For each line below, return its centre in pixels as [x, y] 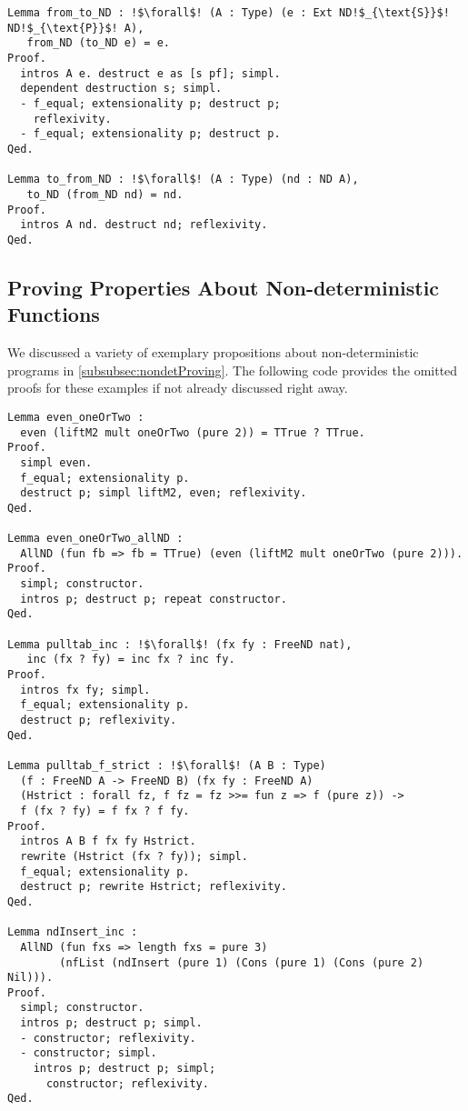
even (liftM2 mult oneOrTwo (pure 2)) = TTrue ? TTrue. [193, 432]
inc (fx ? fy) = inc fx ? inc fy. [131, 660]
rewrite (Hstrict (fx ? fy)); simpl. [134, 856]
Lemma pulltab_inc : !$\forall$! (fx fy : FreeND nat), [180, 644]
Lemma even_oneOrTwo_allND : [95, 539]
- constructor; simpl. [89, 1053]
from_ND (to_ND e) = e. [98, 43]
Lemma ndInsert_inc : [73, 932]
